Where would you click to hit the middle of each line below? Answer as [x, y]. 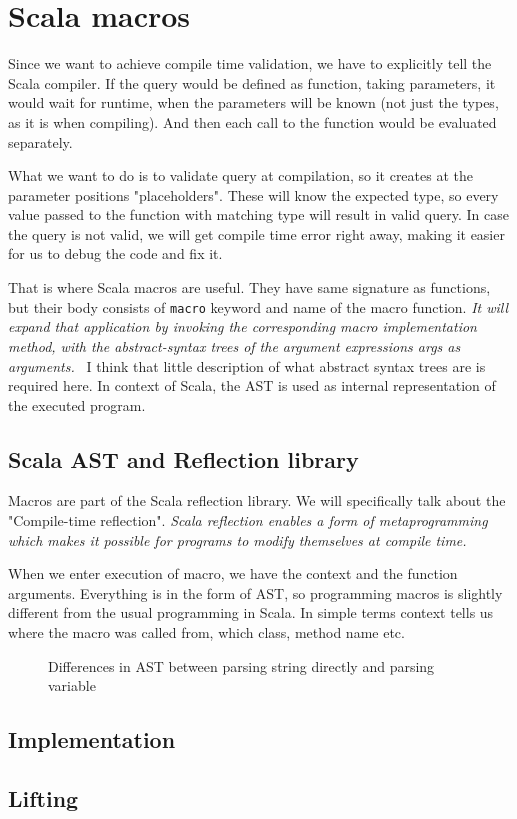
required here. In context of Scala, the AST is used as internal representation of [252, 385]
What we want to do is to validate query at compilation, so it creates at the [240, 175]
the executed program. [77, 404]
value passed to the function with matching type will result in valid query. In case [258, 214]
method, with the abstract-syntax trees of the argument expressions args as [234, 345]
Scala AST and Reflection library [183, 458]
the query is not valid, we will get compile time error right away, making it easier [256, 233]
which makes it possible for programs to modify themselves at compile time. [237, 539]
